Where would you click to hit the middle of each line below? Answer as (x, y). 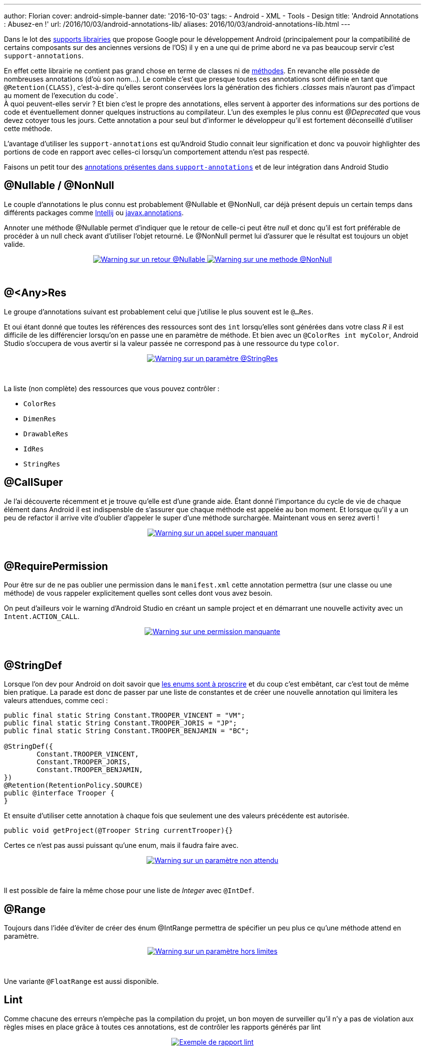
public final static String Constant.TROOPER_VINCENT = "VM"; (125, 715)
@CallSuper (33, 482)
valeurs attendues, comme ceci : (56, 701)
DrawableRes (46, 434)
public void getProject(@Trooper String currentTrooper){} (119, 831)
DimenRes (40, 419)
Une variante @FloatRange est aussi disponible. (82, 981)
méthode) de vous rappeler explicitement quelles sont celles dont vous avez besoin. (138, 593)
